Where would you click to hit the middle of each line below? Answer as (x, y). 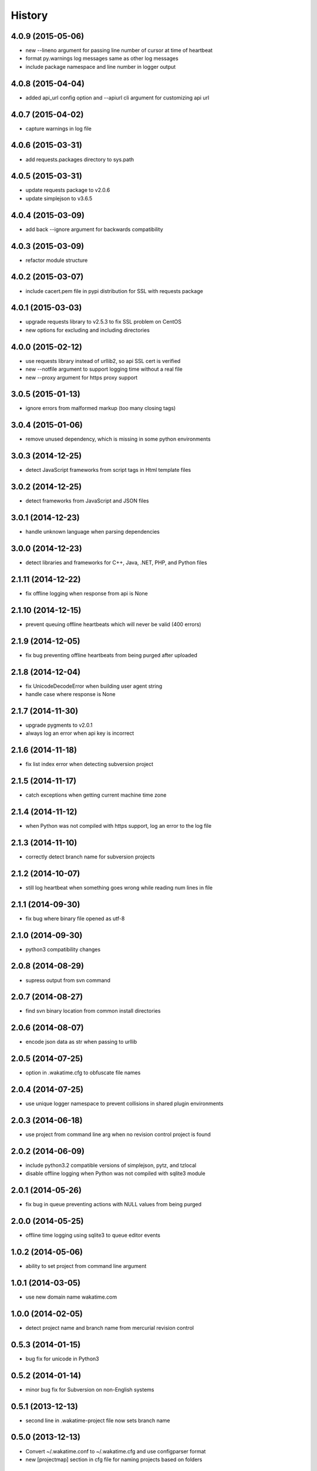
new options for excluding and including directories (87, 330)
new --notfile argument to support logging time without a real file (104, 369)
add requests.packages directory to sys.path (80, 159)
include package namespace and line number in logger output (101, 66)
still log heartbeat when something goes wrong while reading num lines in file (119, 887)
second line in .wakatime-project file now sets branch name (98, 1420)
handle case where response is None (70, 694)
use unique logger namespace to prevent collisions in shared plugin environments (124, 1104)
